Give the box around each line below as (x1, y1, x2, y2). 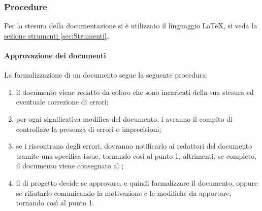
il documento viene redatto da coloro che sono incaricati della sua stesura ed (16, 86, 254, 97)
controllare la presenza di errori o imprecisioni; (16, 123, 161, 134)
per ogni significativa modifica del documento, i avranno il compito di (16, 113, 233, 124)
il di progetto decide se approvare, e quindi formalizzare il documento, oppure (16, 177, 258, 188)
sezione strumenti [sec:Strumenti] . (4, 30, 109, 41)
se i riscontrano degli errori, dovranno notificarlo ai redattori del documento (16, 140, 252, 151)
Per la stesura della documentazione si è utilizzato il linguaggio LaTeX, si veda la (4, 20, 257, 31)
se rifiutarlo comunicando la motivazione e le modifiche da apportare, (16, 187, 232, 198)
